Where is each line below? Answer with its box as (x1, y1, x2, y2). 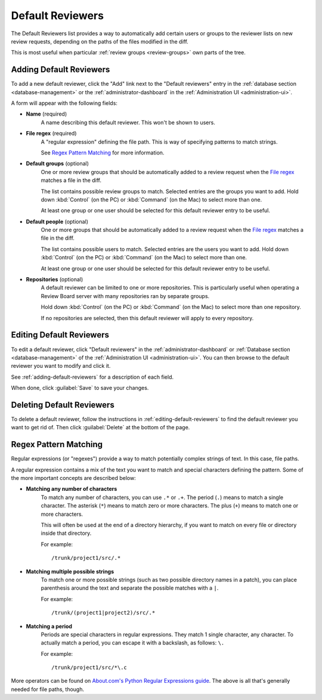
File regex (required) (26, 130, 77, 137)
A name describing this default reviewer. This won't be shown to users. (41, 119, 216, 126)
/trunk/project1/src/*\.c (51, 664, 128, 671)
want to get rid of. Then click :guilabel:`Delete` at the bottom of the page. (11, 424, 190, 431)
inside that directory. (41, 529, 92, 537)
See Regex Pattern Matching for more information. (41, 149, 165, 156)
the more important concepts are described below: (11, 475, 137, 482)
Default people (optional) (26, 218, 89, 225)
